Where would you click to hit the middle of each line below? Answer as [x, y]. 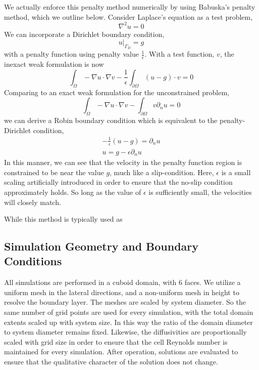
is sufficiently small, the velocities [200, 192]
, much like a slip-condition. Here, [162, 172]
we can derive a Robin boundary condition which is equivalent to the [111, 120]
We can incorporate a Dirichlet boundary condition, [84, 34]
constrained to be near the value [54, 172]
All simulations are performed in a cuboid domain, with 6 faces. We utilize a [122, 282]
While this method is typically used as [63, 219]
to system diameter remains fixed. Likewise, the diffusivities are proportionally [125, 332]
